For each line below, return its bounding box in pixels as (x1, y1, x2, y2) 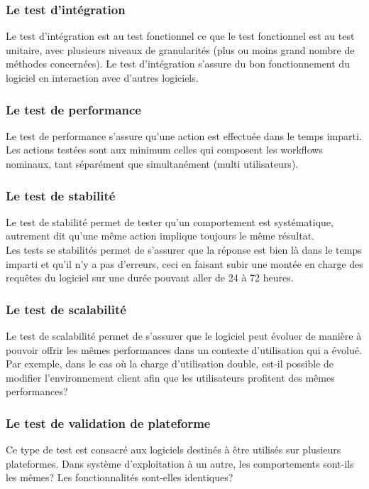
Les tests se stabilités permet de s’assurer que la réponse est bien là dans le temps (6, 242, 362, 257)
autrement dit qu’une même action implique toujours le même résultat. (6, 228, 315, 243)
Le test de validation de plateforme (6, 414, 211, 431)
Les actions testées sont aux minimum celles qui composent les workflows (6, 142, 323, 157)
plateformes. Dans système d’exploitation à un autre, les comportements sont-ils (6, 456, 354, 471)
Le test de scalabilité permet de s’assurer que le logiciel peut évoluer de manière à (6, 328, 362, 343)
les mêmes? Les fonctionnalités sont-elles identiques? (6, 470, 233, 485)
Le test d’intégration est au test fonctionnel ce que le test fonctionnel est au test (6, 28, 355, 43)
